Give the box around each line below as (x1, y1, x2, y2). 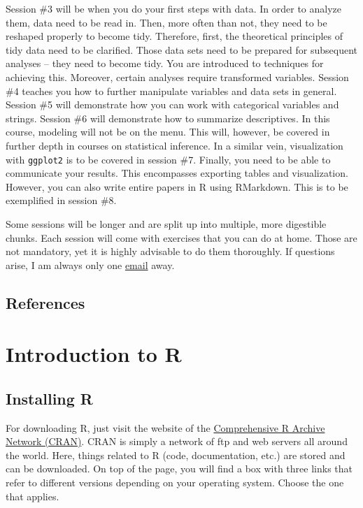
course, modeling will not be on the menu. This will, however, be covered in (6, 124, 330, 139)
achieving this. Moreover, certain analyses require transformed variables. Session (6, 69, 349, 84)
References (6, 291, 85, 313)
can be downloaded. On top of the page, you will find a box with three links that (6, 461, 353, 476)
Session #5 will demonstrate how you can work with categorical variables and (6, 97, 339, 112)
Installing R (6, 387, 93, 409)
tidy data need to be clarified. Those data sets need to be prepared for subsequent (6, 42, 357, 57)
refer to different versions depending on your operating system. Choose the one (6, 475, 344, 490)
